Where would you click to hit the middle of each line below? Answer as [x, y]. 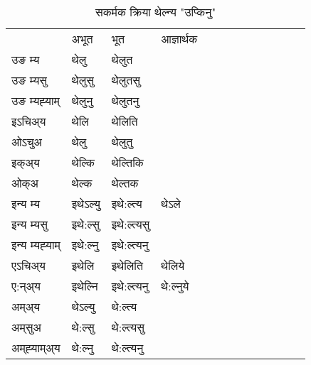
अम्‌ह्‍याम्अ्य [36, 348]
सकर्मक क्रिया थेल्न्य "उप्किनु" [155, 12]
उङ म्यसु [30, 80]
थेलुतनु [125, 100]
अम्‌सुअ [26, 327]
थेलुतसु [126, 80]
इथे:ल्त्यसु [131, 224]
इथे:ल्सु [85, 224]
